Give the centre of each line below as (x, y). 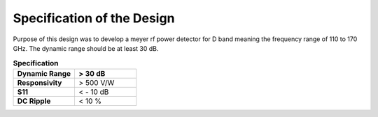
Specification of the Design (94, 18)
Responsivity (40, 82)
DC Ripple (34, 101)
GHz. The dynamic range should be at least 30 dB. (86, 48)
